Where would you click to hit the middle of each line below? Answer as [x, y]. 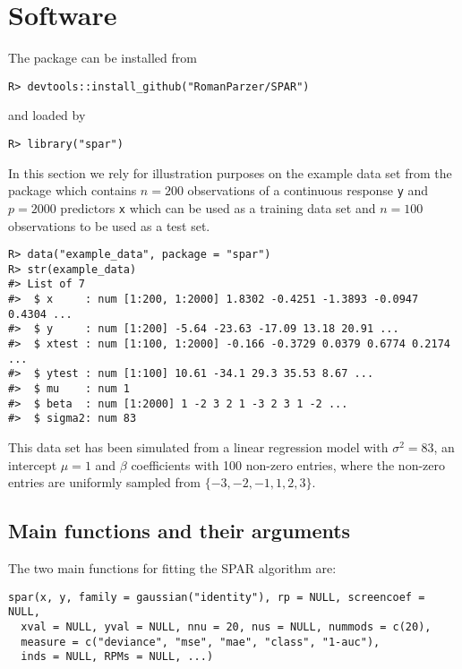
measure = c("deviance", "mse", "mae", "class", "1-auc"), [201, 642]
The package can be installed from [103, 58]
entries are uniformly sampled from [104, 482]
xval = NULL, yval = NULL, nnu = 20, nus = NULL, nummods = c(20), [226, 626]
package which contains [73, 190]
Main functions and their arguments [180, 531]
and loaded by [47, 115]
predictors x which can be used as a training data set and [218, 207]
